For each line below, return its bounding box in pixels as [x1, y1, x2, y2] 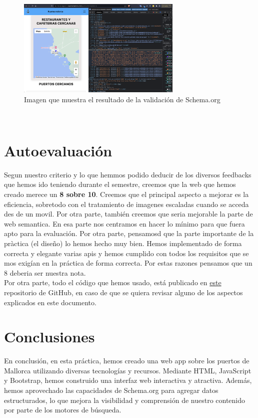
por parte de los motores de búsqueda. [4, 404, 121, 415]
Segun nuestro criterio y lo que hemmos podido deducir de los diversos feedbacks [4, 169, 251, 179]
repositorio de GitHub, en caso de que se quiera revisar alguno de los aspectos [4, 287, 243, 297]
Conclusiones [4, 326, 95, 347]
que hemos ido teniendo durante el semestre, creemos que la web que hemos [4, 179, 236, 189]
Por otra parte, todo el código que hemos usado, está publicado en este [4, 277, 221, 288]
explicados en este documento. [4, 297, 96, 307]
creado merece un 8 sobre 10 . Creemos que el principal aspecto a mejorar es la [4, 189, 249, 199]
